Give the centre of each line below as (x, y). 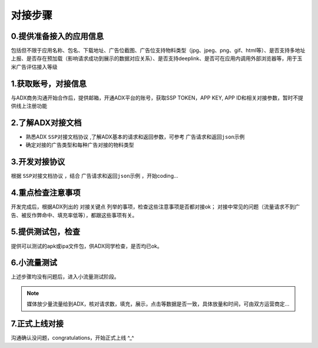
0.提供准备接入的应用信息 (57, 36)
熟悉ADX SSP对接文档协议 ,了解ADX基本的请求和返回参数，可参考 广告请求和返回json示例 (135, 137)
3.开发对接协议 (38, 162)
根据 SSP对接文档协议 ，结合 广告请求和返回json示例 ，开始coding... (95, 176)
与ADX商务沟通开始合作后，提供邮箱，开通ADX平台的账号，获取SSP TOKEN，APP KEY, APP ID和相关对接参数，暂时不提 (157, 98)
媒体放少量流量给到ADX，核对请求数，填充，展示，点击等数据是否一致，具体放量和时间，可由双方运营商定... (158, 304)
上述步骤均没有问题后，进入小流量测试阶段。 (65, 277)
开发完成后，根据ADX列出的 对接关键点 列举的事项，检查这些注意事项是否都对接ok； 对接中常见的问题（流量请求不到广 (155, 207)
